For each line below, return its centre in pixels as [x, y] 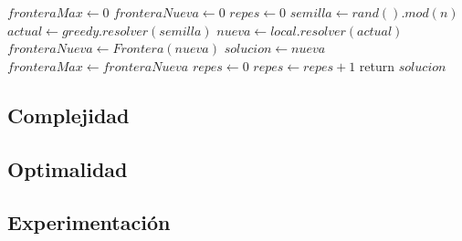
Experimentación [89, 222]
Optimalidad [68, 168]
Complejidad [68, 115]
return [377, 65]
